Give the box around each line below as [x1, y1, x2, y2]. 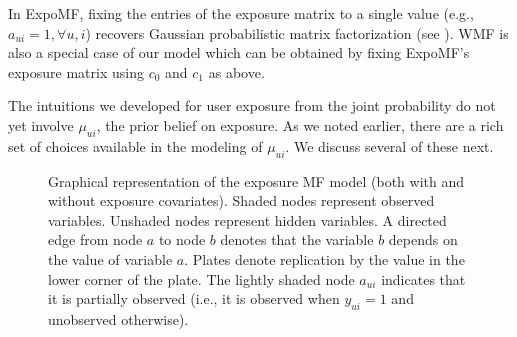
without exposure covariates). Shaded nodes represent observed [48, 190, 435, 211]
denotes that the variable [220, 229, 374, 250]
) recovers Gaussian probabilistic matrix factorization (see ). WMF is [85, 22, 509, 43]
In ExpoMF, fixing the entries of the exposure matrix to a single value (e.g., [8, 3, 474, 23]
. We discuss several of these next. [285, 135, 494, 156]
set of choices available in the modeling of [8, 135, 263, 156]
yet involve [8, 114, 74, 135]
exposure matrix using [8, 61, 144, 82]
